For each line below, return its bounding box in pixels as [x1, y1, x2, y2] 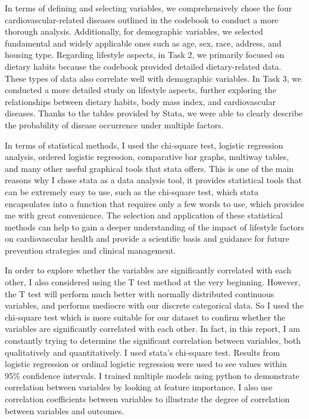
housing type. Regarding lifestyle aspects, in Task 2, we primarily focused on [5, 48, 285, 61]
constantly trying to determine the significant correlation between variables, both [5, 334, 301, 347]
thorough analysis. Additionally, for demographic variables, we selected [5, 25, 263, 38]
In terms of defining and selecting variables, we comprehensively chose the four [5, 2, 292, 14]
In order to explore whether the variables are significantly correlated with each [5, 264, 292, 276]
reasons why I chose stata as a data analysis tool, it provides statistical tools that [5, 174, 302, 186]
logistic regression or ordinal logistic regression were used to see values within [5, 358, 287, 370]
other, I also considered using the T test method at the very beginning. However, [5, 276, 301, 288]
